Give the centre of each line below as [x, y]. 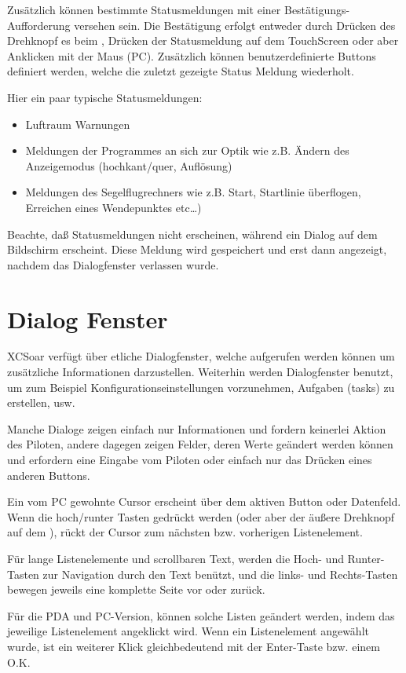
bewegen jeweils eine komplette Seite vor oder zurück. [136, 589]
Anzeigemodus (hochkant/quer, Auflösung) [129, 165]
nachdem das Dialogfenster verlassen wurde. [113, 264]
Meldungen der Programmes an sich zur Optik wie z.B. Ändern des [187, 150]
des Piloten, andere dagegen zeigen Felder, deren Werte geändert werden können [200, 444]
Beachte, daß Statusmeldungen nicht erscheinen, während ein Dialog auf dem [192, 234]
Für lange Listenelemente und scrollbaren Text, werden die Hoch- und [176, 558]
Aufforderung [39, 25]
